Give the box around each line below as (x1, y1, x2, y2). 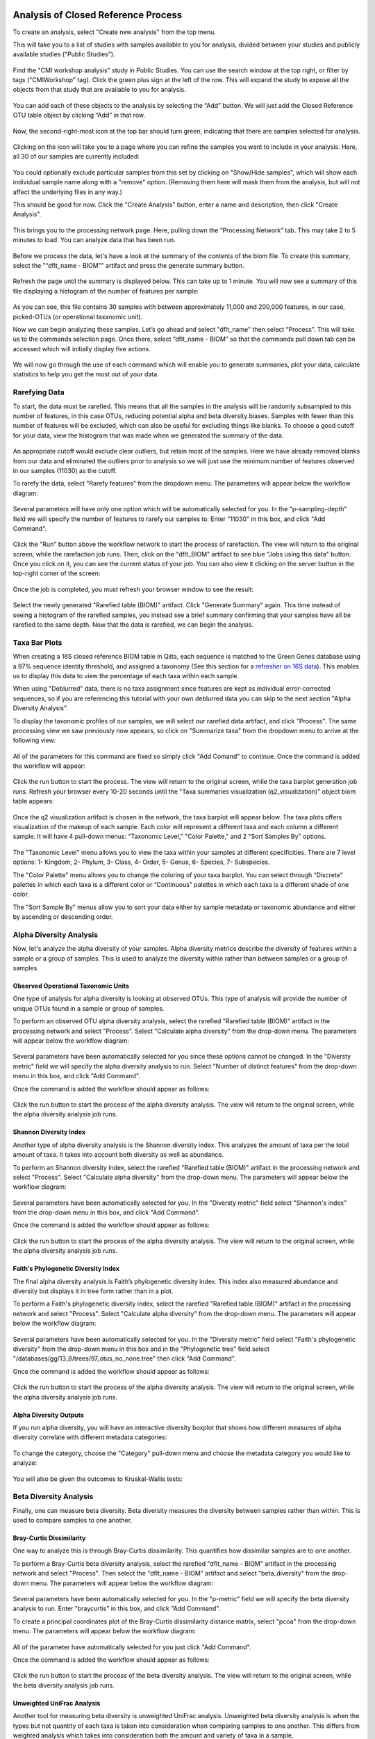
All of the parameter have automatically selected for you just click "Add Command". (12, 1642, 251, 1651)
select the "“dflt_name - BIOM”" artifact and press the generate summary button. (12, 261, 244, 269)
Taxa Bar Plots (12, 637, 62, 647)
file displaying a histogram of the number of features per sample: (12, 287, 199, 295)
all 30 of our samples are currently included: (12, 152, 140, 161)
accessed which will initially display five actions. (12, 344, 151, 353)
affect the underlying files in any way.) (12, 188, 123, 196)
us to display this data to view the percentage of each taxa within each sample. (12, 671, 240, 680)
